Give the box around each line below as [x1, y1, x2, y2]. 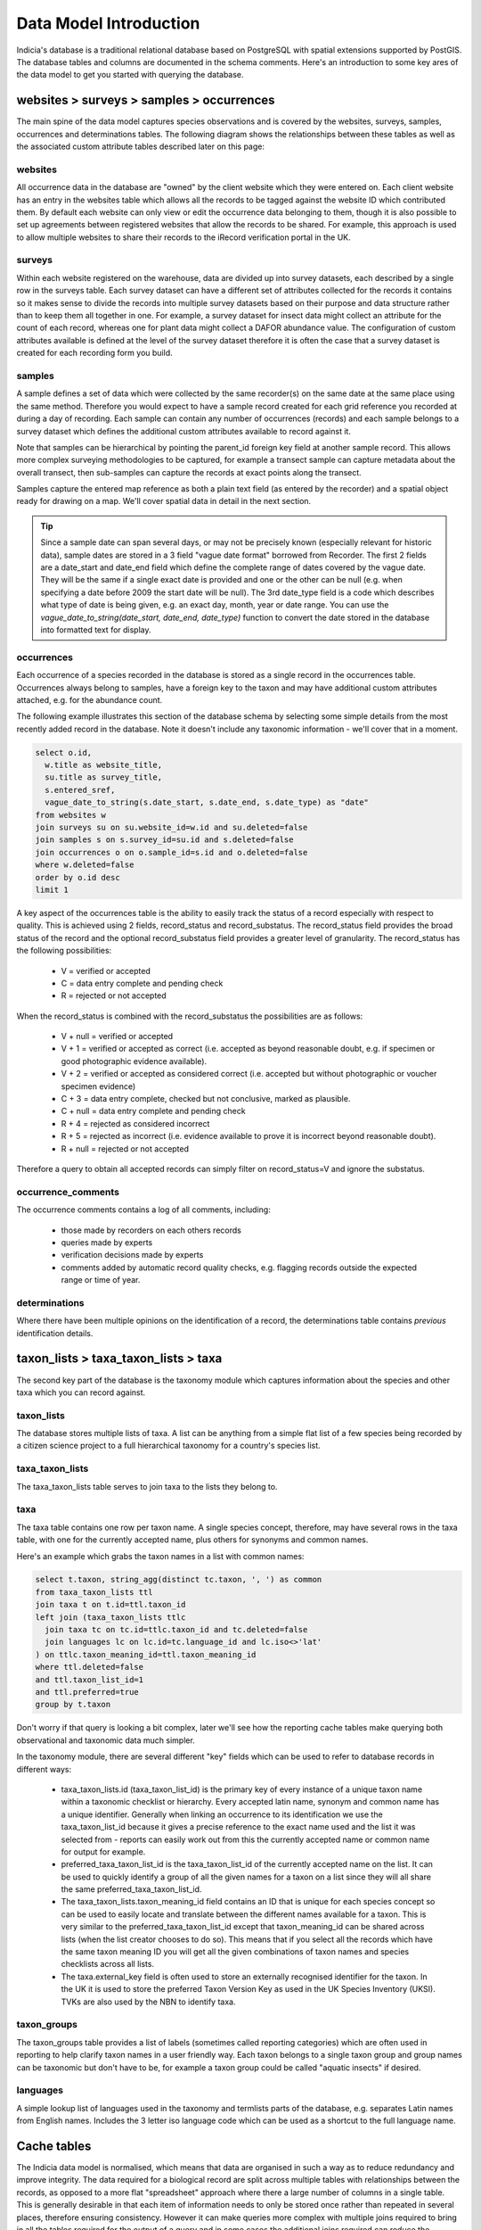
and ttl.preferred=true [35, 1687, 140, 1697]
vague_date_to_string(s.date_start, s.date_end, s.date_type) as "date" [45, 797, 370, 807]
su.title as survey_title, [45, 772, 163, 782]
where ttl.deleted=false [35, 1662, 144, 1672]
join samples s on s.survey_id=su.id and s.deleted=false [35, 835, 294, 845]
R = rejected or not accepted [61, 990, 167, 1001]
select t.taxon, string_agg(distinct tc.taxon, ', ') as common [35, 1574, 322, 1585]
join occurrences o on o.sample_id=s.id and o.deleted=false [35, 847, 308, 857]
